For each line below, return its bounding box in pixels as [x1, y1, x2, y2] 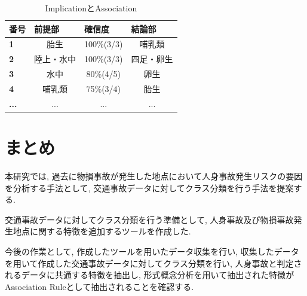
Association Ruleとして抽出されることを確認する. [5, 280, 194, 292]
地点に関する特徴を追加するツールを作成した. [13, 225, 191, 237]
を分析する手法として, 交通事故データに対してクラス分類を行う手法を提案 [5, 181, 294, 194]
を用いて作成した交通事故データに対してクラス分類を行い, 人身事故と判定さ [5, 257, 302, 269]
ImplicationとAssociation [45, 2, 137, 14]
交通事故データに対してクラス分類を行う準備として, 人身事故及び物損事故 [5, 213, 294, 225]
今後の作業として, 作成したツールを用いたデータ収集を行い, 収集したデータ [5, 245, 299, 257]
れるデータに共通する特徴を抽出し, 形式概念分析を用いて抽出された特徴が [5, 268, 294, 281]
